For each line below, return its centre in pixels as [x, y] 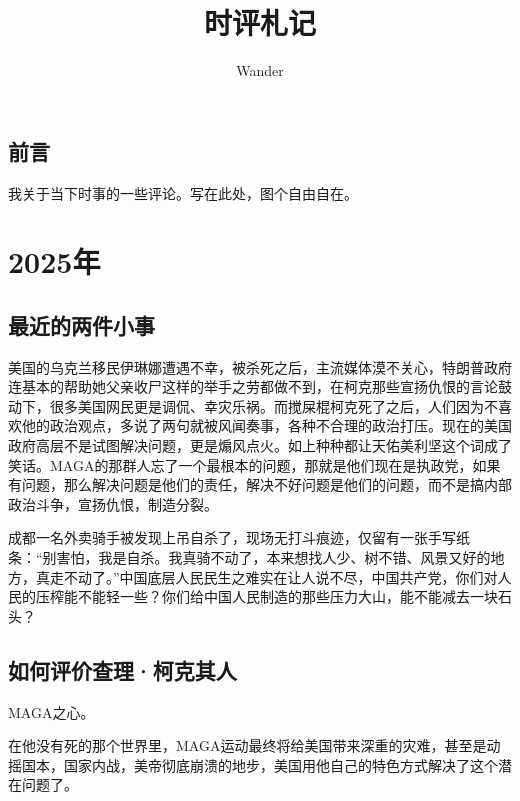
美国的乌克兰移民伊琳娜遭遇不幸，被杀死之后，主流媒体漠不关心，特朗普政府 [260, 366]
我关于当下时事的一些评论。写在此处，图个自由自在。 [183, 192]
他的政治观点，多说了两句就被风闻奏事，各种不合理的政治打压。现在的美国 [266, 425]
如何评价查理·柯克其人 [122, 669]
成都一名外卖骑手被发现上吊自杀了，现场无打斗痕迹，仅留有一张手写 [232, 537]
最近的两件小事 [81, 324]
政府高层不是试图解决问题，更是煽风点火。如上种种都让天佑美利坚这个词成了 [260, 445]
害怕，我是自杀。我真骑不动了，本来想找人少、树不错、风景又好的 [273, 557]
